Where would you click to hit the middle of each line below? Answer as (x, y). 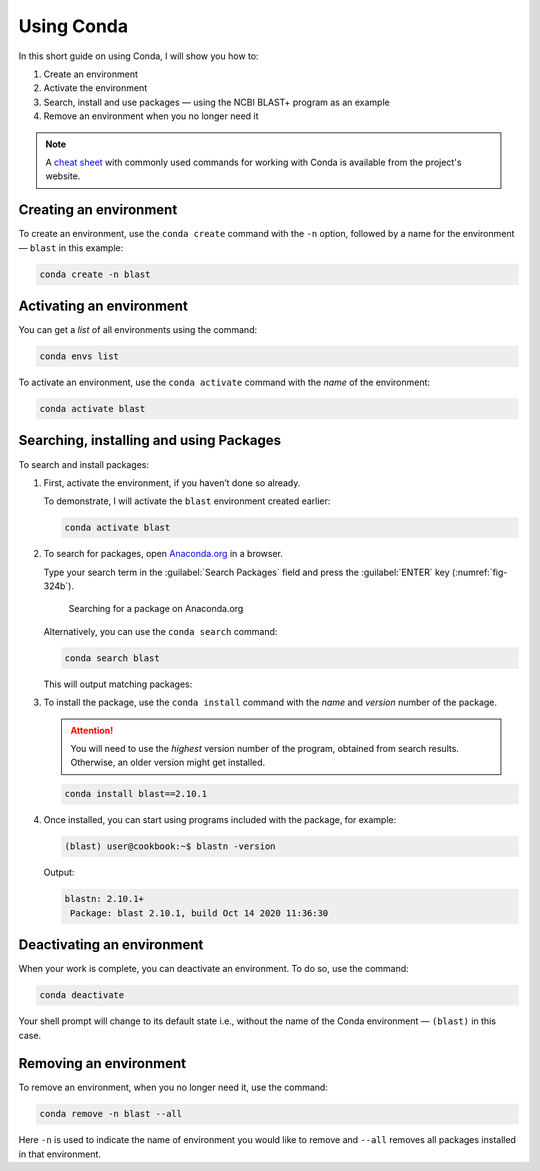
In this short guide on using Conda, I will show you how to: (138, 56)
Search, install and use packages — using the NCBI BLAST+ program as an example (216, 102)
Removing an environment (102, 1063)
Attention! (92, 730)
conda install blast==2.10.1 (136, 794)
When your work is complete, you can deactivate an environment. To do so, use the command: (213, 969)
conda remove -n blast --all (111, 1114)
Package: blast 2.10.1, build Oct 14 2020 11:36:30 (199, 913)
